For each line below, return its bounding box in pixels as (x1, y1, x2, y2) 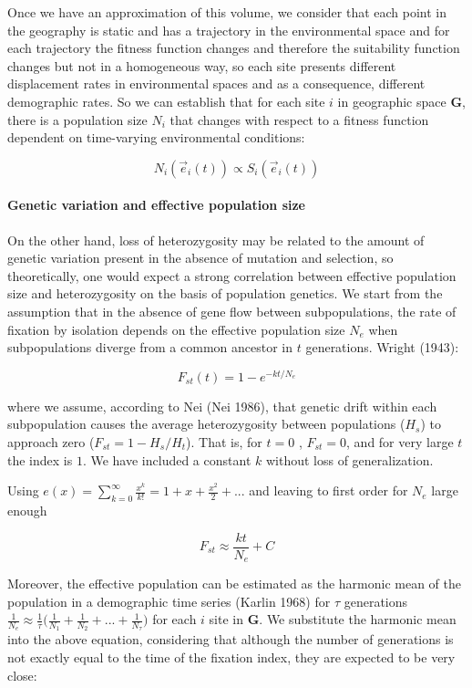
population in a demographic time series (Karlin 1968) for (7, 591, 331, 610)
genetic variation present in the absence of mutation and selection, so (7, 248, 394, 267)
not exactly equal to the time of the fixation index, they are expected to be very (7, 648, 456, 667)
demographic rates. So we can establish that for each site (7, 91, 325, 110)
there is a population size (7, 109, 148, 129)
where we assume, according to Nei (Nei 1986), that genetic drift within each (7, 396, 437, 415)
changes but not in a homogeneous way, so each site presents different (7, 56, 396, 75)
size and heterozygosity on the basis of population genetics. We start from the (7, 284, 443, 303)
